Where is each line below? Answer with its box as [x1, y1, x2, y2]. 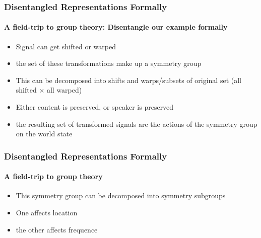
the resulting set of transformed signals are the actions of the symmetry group [16, 118, 257, 129]
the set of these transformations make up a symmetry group [16, 58, 202, 68]
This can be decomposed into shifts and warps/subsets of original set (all [16, 74, 241, 85]
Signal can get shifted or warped [16, 41, 116, 51]
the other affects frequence [16, 224, 98, 234]
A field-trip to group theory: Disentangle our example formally [4, 22, 228, 32]
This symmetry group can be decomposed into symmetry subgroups [16, 190, 226, 201]
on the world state [16, 128, 73, 139]
